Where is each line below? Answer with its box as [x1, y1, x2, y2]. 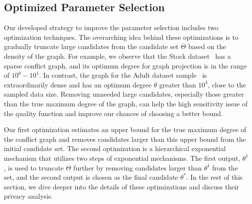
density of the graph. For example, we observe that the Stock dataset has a [4, 51, 231, 61]
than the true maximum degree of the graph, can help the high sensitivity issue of [4, 98, 248, 108]
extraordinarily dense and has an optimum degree [4, 79, 152, 89]
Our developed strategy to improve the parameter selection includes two [4, 22, 218, 33]
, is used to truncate [4, 162, 64, 172]
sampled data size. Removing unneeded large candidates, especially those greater [4, 89, 244, 99]
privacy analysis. [4, 191, 53, 201]
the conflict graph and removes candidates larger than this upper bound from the [4, 134, 246, 144]
